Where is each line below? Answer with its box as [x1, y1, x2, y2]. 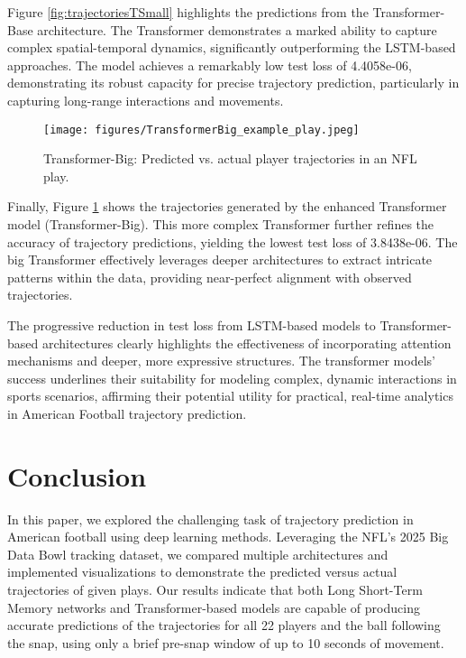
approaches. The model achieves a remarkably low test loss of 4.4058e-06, [7, 55, 412, 74]
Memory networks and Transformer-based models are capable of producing [7, 598, 420, 616]
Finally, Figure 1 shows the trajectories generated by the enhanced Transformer [7, 197, 447, 216]
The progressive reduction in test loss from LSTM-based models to [7, 315, 376, 334]
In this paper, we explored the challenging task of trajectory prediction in [7, 509, 414, 528]
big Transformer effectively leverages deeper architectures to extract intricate [7, 250, 433, 269]
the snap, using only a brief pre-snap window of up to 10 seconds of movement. [7, 633, 444, 652]
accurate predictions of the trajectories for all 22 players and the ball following [7, 616, 441, 635]
